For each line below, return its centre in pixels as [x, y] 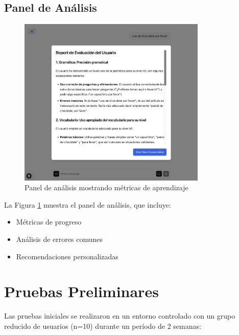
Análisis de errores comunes [59, 239]
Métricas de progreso [49, 222]
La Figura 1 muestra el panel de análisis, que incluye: [88, 204]
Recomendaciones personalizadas [67, 256]
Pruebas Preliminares [81, 291]
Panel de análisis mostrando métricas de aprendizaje [106, 187]
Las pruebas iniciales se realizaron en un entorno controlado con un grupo [120, 316]
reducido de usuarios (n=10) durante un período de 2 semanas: [103, 326]
